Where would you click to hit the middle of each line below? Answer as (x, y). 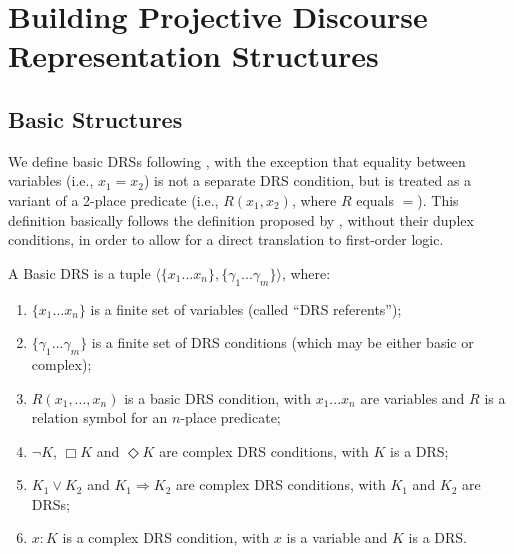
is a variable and (337, 537)
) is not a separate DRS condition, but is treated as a (308, 180)
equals (375, 199)
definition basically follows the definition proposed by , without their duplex (241, 219)
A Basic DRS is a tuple (79, 272)
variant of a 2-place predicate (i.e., (113, 199)
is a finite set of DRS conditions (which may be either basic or (282, 342)
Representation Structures (193, 55)
